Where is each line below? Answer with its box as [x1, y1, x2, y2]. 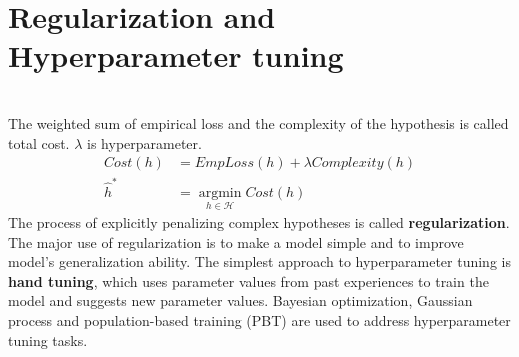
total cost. [8, 132, 70, 153]
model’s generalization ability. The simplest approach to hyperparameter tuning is [8, 251, 511, 272]
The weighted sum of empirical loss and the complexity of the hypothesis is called [8, 112, 509, 133]
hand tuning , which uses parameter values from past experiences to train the [8, 270, 489, 291]
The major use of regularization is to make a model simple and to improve [8, 231, 464, 252]
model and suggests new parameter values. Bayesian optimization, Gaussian [8, 290, 473, 311]
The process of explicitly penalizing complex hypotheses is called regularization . [8, 212, 510, 233]
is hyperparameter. [87, 132, 202, 153]
